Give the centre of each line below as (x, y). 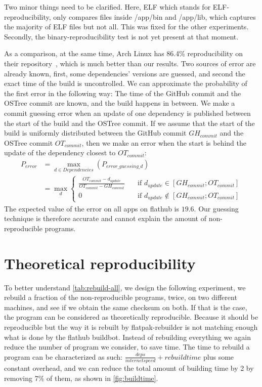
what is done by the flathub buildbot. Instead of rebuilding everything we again (127, 337)
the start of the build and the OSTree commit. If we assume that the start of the (129, 123)
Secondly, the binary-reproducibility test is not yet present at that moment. (121, 36)
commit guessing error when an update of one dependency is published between (127, 113)
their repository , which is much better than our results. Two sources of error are (130, 63)
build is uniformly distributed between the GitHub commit (95, 133)
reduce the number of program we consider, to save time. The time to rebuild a (127, 347)
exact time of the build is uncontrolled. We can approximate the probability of (126, 83)
